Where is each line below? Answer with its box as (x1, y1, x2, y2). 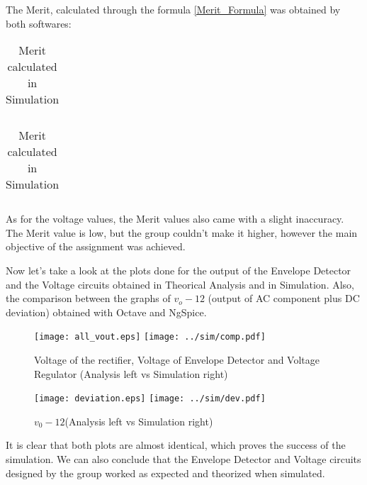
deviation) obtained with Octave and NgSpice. (6, 304, 207, 319)
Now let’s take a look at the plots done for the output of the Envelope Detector (6, 262, 351, 277)
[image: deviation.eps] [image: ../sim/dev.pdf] (34, 394, 266, 404)
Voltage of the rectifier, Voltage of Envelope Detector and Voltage (34, 352, 320, 367)
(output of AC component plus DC (208, 291, 360, 306)
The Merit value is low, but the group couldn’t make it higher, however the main (6, 225, 358, 240)
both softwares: (6, 16, 72, 30)
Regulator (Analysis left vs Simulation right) (34, 366, 228, 381)
